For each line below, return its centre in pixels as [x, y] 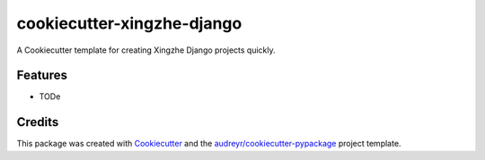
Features [42, 76]
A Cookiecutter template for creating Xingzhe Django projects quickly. [146, 50]
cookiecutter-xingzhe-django [129, 23]
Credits [38, 122]
